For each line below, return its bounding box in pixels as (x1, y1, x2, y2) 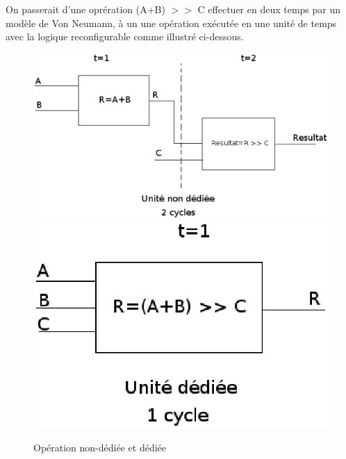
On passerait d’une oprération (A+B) (6, 2, 165, 16)
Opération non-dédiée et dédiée (33, 440, 166, 455)
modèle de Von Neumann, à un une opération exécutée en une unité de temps (6, 15, 337, 30)
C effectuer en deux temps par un (197, 2, 341, 16)
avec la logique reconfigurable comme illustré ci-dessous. (6, 29, 244, 44)
